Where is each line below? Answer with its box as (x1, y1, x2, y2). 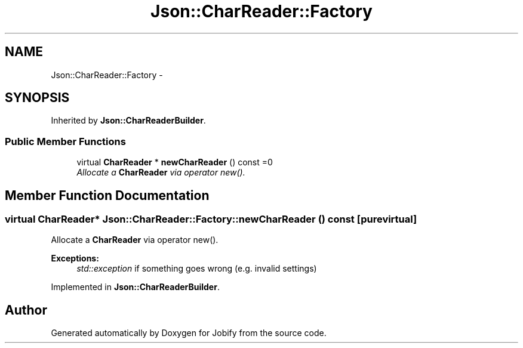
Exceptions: (51, 253, 99, 264)
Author (5, 302, 47, 318)
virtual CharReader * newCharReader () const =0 (76, 157, 273, 168)
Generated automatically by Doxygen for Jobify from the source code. (51, 328, 327, 338)
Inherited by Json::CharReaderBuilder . (51, 115, 206, 126)
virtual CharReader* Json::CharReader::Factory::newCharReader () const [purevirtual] (5, 213, 417, 226)
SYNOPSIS (5, 90, 70, 106)
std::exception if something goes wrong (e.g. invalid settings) (76, 263, 317, 274)
